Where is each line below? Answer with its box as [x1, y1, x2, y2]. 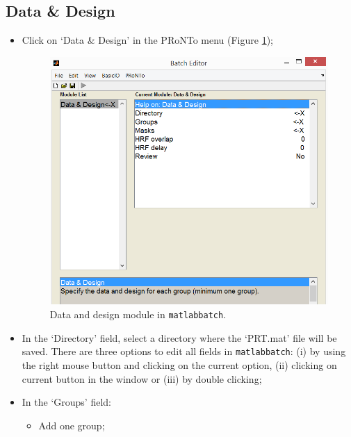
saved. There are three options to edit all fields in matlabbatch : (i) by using [22, 344, 346, 358]
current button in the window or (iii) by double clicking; [22, 371, 262, 386]
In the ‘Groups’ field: [22, 395, 111, 409]
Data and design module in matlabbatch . [49, 307, 227, 322]
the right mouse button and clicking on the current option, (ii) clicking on [22, 357, 337, 372]
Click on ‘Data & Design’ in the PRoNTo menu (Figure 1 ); [22, 33, 274, 47]
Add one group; [38, 418, 105, 432]
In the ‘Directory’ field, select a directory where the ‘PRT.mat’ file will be [22, 330, 337, 345]
